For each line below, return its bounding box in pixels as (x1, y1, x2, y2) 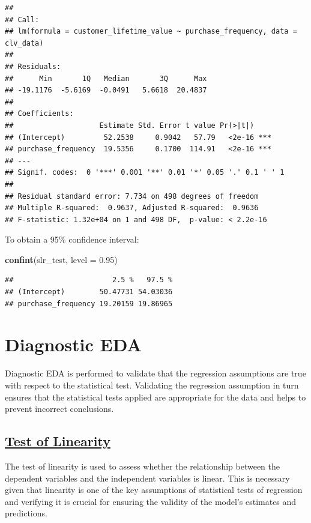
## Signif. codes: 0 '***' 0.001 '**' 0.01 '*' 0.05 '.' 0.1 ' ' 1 (5, 168, 285, 177)
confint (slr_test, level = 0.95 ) (5, 253, 118, 265)
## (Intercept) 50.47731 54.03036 (5, 288, 173, 297)
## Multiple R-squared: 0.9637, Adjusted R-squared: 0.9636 (5, 204, 259, 213)
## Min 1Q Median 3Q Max (5, 74, 207, 83)
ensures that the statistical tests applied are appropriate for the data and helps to (5, 390, 306, 403)
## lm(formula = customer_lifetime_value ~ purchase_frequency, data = (5, 27, 297, 36)
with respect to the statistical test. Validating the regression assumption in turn (5, 378, 299, 391)
